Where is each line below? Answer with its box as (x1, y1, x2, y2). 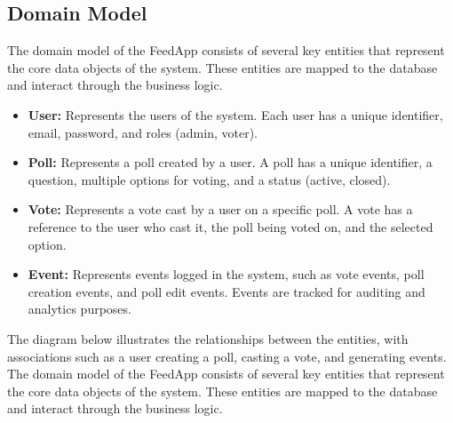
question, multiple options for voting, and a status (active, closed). (28, 170, 391, 188)
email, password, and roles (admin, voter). (28, 123, 258, 141)
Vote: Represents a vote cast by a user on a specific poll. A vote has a (28, 200, 413, 219)
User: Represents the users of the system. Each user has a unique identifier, (28, 105, 443, 124)
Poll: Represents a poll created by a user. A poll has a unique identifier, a (28, 153, 433, 172)
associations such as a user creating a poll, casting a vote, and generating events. (7, 347, 447, 365)
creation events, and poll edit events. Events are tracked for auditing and (28, 282, 425, 300)
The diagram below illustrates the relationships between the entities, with (7, 329, 409, 347)
